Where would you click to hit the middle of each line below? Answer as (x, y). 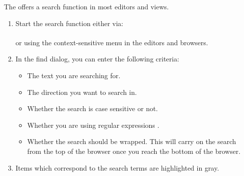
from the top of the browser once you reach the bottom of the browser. (134, 151)
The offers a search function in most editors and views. (86, 6)
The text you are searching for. (74, 75)
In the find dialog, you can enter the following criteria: (97, 59)
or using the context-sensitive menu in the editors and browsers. (112, 42)
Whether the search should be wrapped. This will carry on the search (132, 141)
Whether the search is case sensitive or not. (93, 108)
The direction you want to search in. (82, 92)
